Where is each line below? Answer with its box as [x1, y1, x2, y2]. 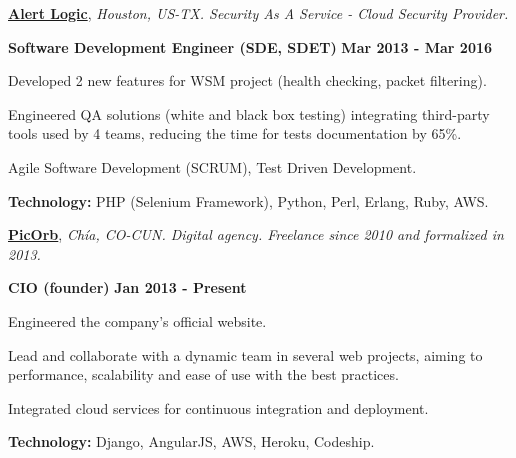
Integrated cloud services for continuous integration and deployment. [8, 397, 429, 418]
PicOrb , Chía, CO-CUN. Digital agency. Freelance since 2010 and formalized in [8, 224, 504, 245]
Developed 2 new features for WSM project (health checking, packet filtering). [8, 70, 487, 91]
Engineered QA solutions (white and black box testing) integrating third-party [8, 103, 490, 124]
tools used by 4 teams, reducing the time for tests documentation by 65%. [8, 123, 462, 144]
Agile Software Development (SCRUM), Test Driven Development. [8, 156, 417, 177]
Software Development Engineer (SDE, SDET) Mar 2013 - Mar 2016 [8, 36, 493, 57]
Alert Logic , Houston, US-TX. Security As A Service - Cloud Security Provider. [8, 3, 509, 23]
